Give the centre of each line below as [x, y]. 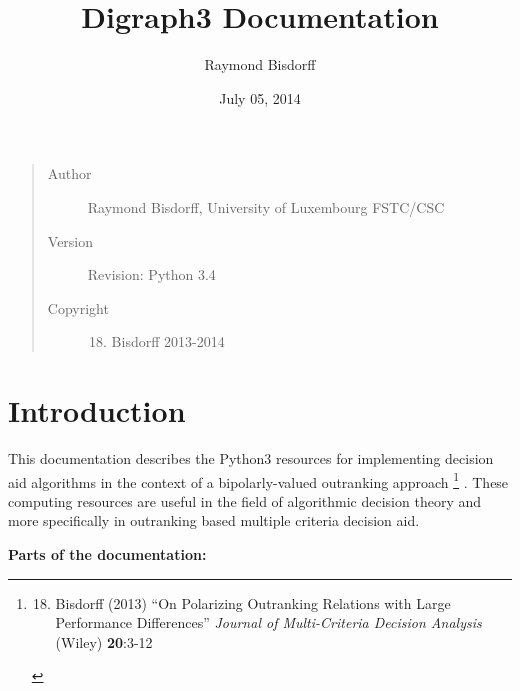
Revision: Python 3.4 [151, 274]
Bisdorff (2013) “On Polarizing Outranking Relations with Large [253, 602]
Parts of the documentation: [107, 554]
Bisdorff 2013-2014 [168, 341]
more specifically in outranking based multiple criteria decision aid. [214, 520]
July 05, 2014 [260, 97]
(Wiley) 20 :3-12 [104, 641]
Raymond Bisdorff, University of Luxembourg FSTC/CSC [266, 206]
